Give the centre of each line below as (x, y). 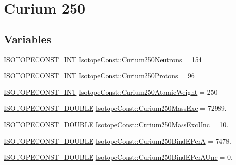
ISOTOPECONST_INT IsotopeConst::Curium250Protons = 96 (99, 75)
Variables (28, 39)
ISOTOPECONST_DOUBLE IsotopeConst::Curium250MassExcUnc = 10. (116, 124)
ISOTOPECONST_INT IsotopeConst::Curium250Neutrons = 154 (103, 59)
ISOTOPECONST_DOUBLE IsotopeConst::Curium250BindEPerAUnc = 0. (118, 157)
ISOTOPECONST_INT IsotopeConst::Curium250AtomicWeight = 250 (111, 91)
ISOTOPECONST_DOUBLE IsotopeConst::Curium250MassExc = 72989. (115, 108)
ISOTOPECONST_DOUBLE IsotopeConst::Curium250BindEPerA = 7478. (118, 140)
